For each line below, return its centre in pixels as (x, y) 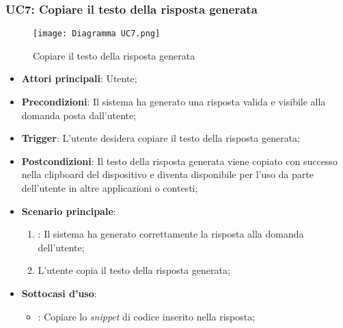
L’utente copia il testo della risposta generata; (134, 270)
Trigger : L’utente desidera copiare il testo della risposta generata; (161, 138)
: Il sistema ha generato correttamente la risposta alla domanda (171, 234)
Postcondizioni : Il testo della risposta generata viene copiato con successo (179, 161)
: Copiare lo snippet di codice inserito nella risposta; (147, 316)
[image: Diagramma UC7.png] (97, 34)
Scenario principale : (69, 211)
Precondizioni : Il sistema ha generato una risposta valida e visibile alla (174, 102)
